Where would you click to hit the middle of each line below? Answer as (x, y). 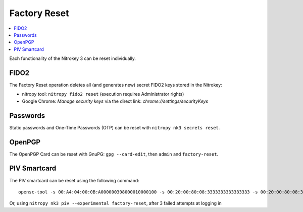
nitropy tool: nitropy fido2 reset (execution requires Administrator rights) (103, 94)
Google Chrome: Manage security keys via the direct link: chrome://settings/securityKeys (115, 101)
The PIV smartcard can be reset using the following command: (74, 180)
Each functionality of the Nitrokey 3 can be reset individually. (73, 58)
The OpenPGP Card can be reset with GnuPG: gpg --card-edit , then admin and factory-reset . (114, 154)
